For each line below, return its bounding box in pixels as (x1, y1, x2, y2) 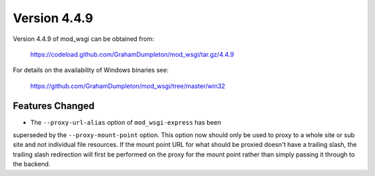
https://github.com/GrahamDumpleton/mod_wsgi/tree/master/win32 (30, 82, 226, 90)
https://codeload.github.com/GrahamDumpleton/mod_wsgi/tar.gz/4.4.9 (30, 50, 234, 58)
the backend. (12, 160, 51, 168)
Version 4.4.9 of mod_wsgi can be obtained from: (12, 35, 154, 43)
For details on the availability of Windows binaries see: (12, 66, 169, 74)
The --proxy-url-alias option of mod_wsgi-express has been (30, 118, 222, 126)
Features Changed (12, 100, 95, 112)
